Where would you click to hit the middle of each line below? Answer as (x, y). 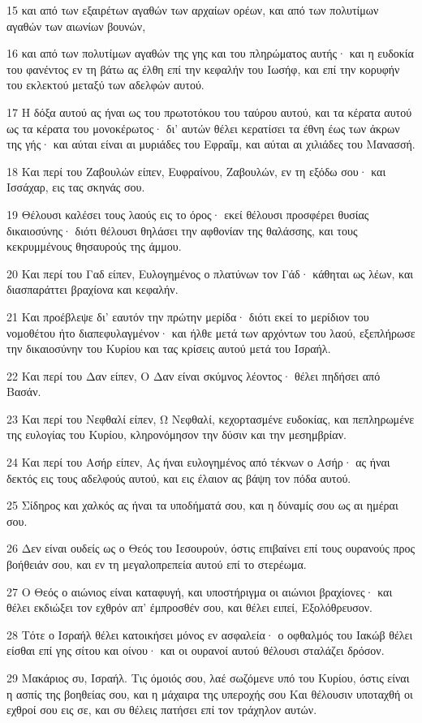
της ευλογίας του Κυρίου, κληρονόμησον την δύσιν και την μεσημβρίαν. (177, 435)
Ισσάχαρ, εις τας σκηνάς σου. (76, 187)
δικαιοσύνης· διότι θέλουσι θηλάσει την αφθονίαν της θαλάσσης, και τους (182, 230)
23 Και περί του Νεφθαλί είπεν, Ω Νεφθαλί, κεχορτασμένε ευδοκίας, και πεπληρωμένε (211, 418)
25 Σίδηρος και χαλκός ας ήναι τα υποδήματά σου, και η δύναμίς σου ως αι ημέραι (202, 505)
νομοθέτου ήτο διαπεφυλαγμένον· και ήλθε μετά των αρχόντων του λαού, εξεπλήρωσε (211, 332)
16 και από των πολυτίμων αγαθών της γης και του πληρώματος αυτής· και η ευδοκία (210, 53)
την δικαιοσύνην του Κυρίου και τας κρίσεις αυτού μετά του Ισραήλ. (169, 349)
